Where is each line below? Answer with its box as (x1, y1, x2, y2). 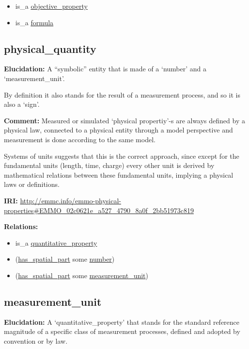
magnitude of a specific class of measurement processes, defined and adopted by (4, 326, 240, 336)
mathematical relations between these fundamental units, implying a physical (4, 169, 233, 180)
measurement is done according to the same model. (4, 134, 156, 144)
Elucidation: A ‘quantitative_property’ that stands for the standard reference (4, 316, 240, 327)
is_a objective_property (15, 1, 88, 11)
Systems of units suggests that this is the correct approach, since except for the (4, 150, 239, 161)
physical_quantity (4, 41, 96, 56)
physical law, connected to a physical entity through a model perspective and (4, 125, 233, 135)
